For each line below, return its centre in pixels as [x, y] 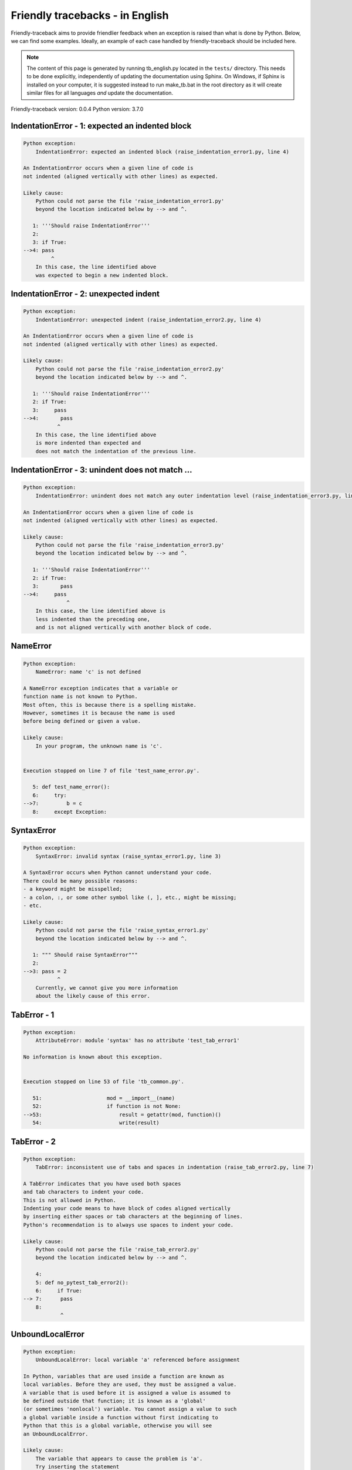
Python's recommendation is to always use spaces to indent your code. [128, 1225]
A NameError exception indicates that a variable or [101, 688]
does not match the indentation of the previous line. [116, 451]
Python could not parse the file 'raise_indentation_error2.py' [130, 369]
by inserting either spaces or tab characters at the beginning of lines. [133, 1217]
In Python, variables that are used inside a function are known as [124, 1376]
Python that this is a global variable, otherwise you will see [118, 1426]
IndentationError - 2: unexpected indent [85, 294]
